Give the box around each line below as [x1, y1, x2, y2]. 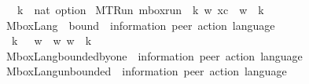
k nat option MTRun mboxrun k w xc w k [17, 2, 264, 17]
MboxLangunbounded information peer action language [6, 63, 287, 79]
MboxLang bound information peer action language [6, 16, 275, 33]
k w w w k [11, 32, 92, 49]
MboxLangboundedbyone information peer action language [6, 47, 303, 64]
